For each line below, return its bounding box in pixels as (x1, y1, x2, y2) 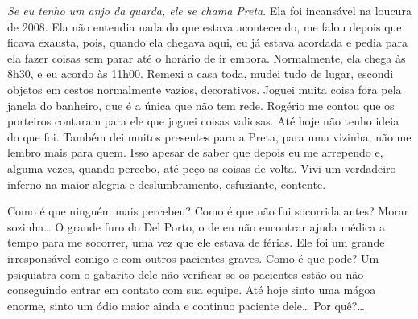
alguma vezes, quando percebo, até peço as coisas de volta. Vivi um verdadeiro (7, 159, 396, 176)
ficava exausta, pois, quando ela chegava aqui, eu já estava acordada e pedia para (7, 34, 408, 51)
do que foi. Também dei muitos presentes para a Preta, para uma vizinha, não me (7, 128, 412, 145)
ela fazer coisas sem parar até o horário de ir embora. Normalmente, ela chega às (7, 49, 406, 66)
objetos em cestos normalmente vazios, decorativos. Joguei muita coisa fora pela (7, 80, 402, 97)
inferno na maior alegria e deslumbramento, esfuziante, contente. (7, 175, 326, 192)
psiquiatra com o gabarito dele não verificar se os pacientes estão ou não (7, 265, 364, 282)
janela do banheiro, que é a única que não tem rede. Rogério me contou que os (7, 96, 395, 113)
